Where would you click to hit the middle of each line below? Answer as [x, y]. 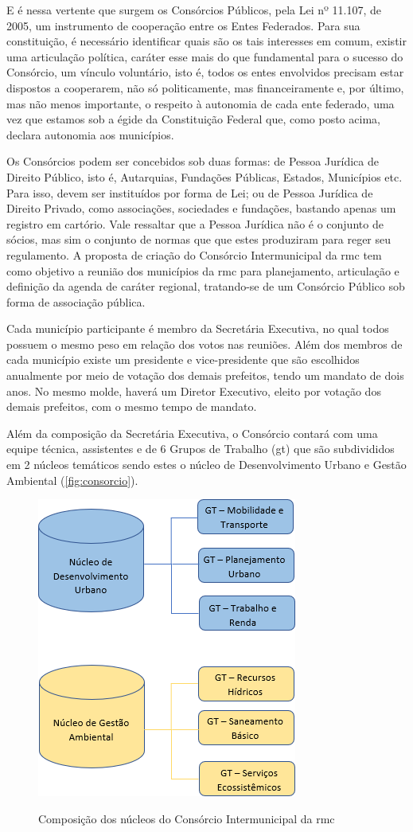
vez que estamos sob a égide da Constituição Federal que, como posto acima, [193, 119]
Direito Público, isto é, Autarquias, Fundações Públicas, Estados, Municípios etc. [205, 176]
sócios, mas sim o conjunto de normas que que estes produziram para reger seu [199, 239]
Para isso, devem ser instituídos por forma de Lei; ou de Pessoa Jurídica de [190, 192]
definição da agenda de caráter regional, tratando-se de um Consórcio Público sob [206, 286]
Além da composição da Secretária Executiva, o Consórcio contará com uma [192, 433]
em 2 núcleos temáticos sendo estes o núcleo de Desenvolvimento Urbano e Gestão [206, 465]
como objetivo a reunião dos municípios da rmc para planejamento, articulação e [203, 270]
